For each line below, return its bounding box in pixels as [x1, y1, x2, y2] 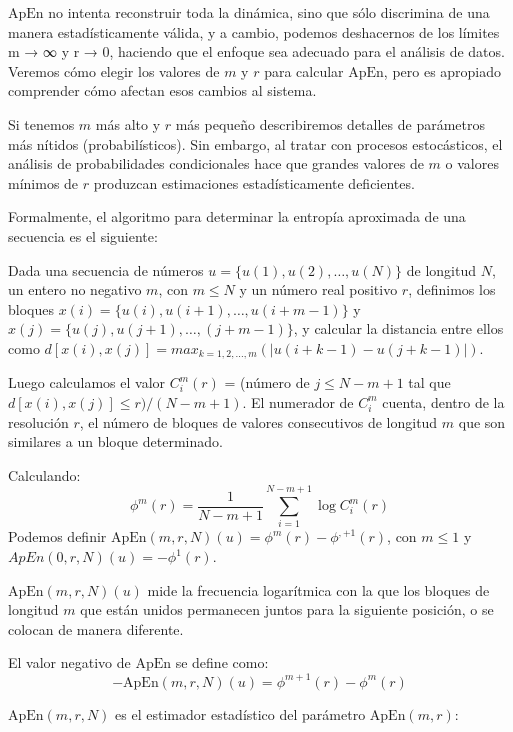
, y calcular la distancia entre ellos [293, 318, 504, 339]
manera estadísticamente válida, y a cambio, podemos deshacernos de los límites [8, 21, 500, 42]
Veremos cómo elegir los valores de [8, 60, 220, 81]
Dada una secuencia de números [8, 259, 204, 280]
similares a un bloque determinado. [8, 431, 223, 452]
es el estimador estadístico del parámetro [115, 703, 366, 724]
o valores [445, 153, 499, 174]
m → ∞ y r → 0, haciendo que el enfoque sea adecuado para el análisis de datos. [8, 41, 505, 62]
